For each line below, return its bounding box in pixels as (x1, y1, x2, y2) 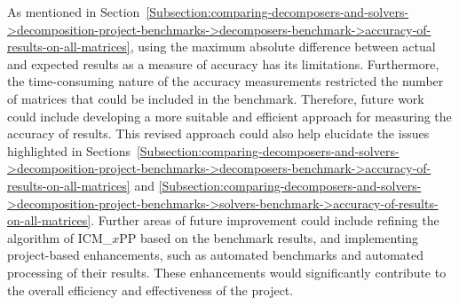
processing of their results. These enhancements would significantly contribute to (7, 262, 447, 281)
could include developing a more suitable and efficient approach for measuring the (7, 106, 452, 125)
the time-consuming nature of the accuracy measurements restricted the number (7, 72, 444, 90)
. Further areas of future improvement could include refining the (91, 211, 439, 230)
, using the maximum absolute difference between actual (130, 37, 436, 56)
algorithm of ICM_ (7, 228, 113, 246)
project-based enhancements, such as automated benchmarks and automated (7, 246, 424, 264)
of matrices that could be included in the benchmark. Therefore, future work (7, 89, 424, 107)
